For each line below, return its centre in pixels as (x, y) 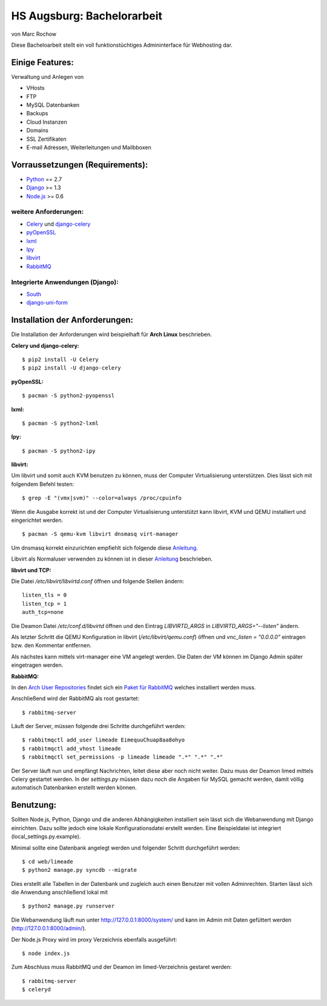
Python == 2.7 (44, 179)
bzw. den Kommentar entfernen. (51, 646)
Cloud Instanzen (47, 122)
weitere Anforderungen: (48, 212)
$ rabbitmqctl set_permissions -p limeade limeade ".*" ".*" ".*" (123, 757)
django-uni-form (47, 303)
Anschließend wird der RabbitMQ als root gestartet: (75, 698)
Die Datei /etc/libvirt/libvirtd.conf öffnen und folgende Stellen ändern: (97, 581)
